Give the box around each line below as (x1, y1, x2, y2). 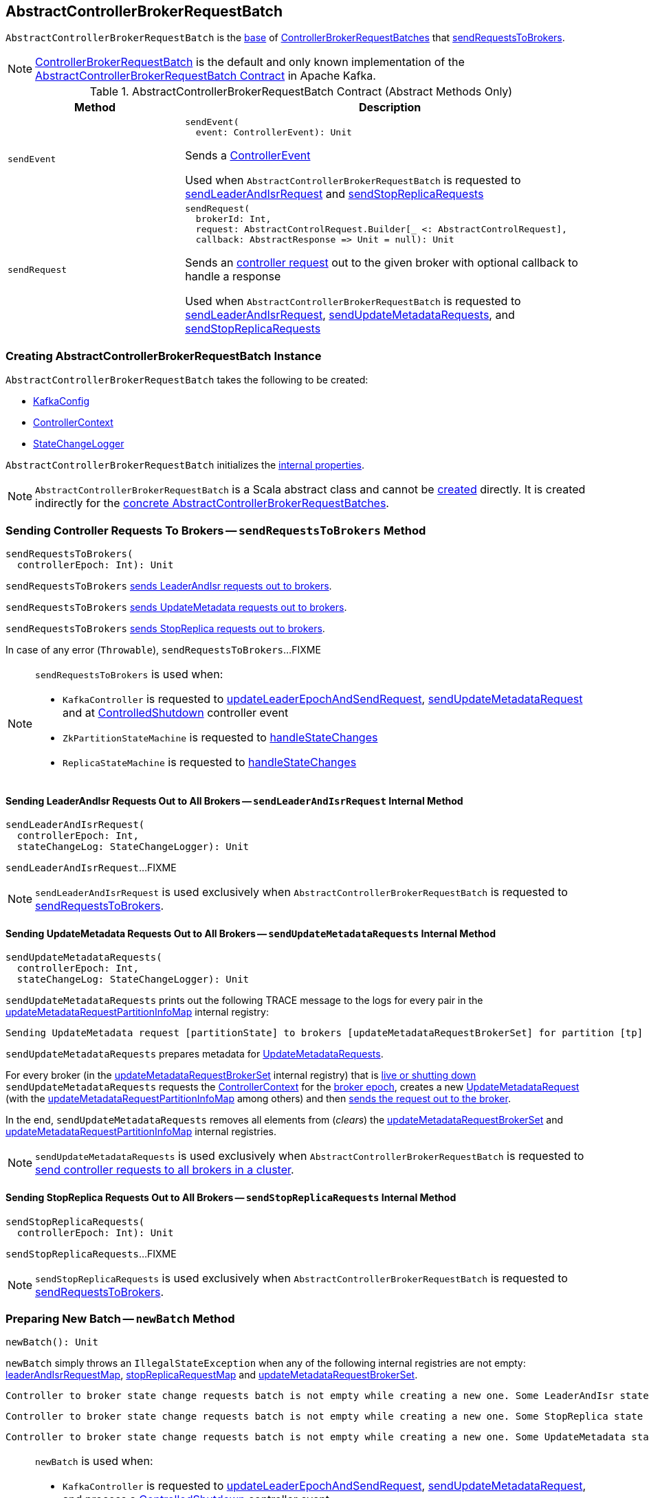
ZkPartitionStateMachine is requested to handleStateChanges (63, 730, 378, 744)
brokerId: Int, (195, 214, 272, 225)
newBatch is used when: (35, 1454, 153, 1468)
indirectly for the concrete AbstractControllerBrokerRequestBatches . (35, 496, 389, 511)
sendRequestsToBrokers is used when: (35, 667, 223, 681)
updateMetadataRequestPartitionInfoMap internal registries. (5, 1126, 276, 1138)
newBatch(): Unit (5, 1337, 98, 1348)
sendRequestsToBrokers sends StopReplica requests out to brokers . (5, 622, 325, 634)
